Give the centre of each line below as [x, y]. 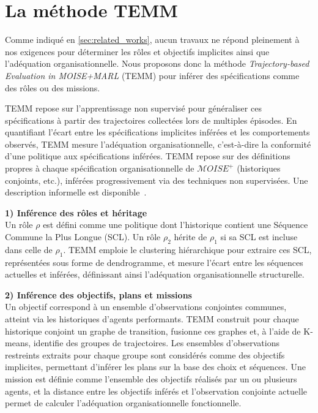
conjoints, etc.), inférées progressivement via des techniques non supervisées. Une [157, 180]
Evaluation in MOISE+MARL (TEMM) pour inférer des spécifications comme [152, 75]
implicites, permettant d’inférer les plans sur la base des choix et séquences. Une [155, 367]
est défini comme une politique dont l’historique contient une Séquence [176, 225]
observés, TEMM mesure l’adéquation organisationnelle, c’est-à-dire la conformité [158, 144]
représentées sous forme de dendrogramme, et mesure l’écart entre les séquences [154, 262]
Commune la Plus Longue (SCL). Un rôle [83, 237]
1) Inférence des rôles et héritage [76, 212]
